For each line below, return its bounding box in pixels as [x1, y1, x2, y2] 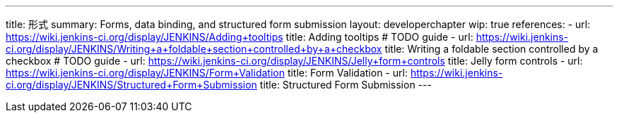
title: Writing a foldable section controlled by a [384, 43, 599, 55]
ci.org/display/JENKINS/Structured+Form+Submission [6, 79, 257, 91]
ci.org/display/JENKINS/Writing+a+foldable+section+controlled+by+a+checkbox [6, 43, 382, 55]
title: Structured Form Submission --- [259, 79, 432, 91]
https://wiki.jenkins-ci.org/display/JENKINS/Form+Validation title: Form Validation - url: [6, 67, 408, 79]
